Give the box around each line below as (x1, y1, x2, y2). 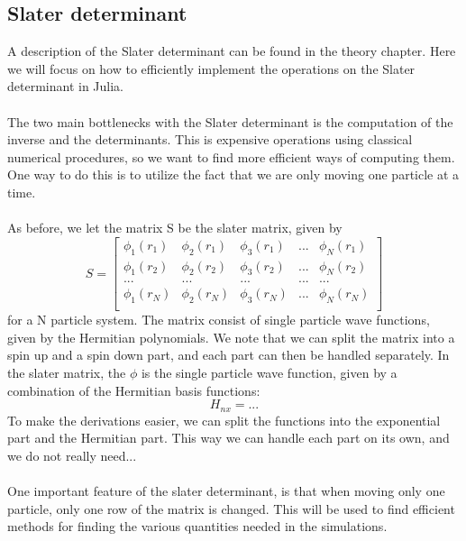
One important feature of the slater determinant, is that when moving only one (7, 481, 445, 500)
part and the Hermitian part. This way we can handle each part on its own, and (7, 428, 450, 447)
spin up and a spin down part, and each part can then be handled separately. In (7, 345, 450, 364)
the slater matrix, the (7, 363, 126, 382)
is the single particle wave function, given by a (141, 363, 397, 382)
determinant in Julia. (7, 77, 123, 96)
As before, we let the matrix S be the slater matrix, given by (7, 218, 343, 237)
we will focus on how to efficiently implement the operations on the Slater (7, 59, 416, 78)
